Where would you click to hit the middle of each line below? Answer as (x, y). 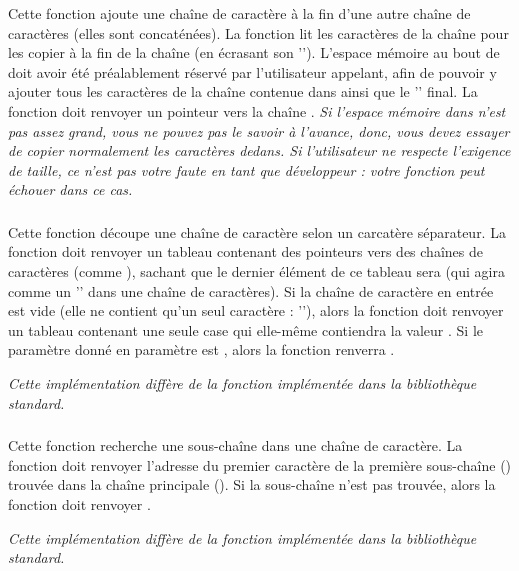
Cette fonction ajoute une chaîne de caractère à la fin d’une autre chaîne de (239, 13)
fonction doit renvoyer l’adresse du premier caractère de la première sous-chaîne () (260, 464)
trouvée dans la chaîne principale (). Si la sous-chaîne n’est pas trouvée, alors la (252, 484)
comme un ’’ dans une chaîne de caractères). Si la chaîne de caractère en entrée (251, 290)
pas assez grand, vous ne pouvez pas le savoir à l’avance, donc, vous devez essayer (259, 130)
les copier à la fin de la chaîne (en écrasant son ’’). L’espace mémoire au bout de (254, 52)
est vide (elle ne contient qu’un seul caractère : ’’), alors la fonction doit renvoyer (256, 310)
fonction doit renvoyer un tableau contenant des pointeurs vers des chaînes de (245, 251)
